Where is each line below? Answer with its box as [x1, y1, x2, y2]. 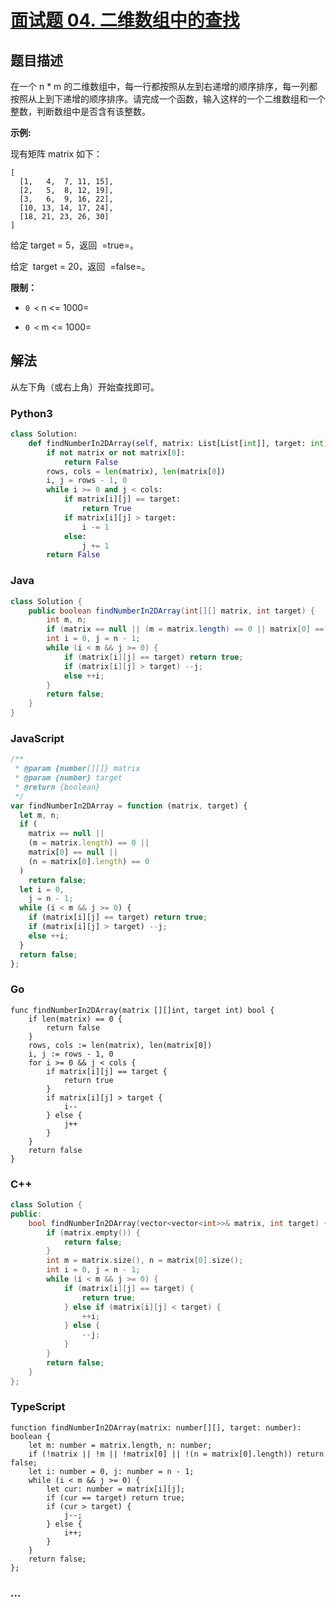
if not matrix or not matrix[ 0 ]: [46, 447, 186, 458]
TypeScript [10, 1400, 66, 1414]
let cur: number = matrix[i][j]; [46, 1484, 186, 1494]
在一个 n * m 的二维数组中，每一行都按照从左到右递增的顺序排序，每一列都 [10, 81, 318, 92]
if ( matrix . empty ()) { [46, 1227, 141, 1238]
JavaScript [10, 731, 65, 745]
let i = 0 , [19, 884, 65, 895]
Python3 [10, 406, 53, 420]
